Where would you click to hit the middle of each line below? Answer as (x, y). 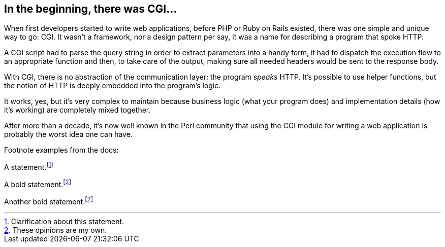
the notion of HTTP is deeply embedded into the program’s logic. (113, 86)
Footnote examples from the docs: (61, 150)
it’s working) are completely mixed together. (77, 110)
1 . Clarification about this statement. (64, 222)
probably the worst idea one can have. (68, 134)
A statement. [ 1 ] (29, 167)
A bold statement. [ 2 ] (38, 184)
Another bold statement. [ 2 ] (49, 201)
